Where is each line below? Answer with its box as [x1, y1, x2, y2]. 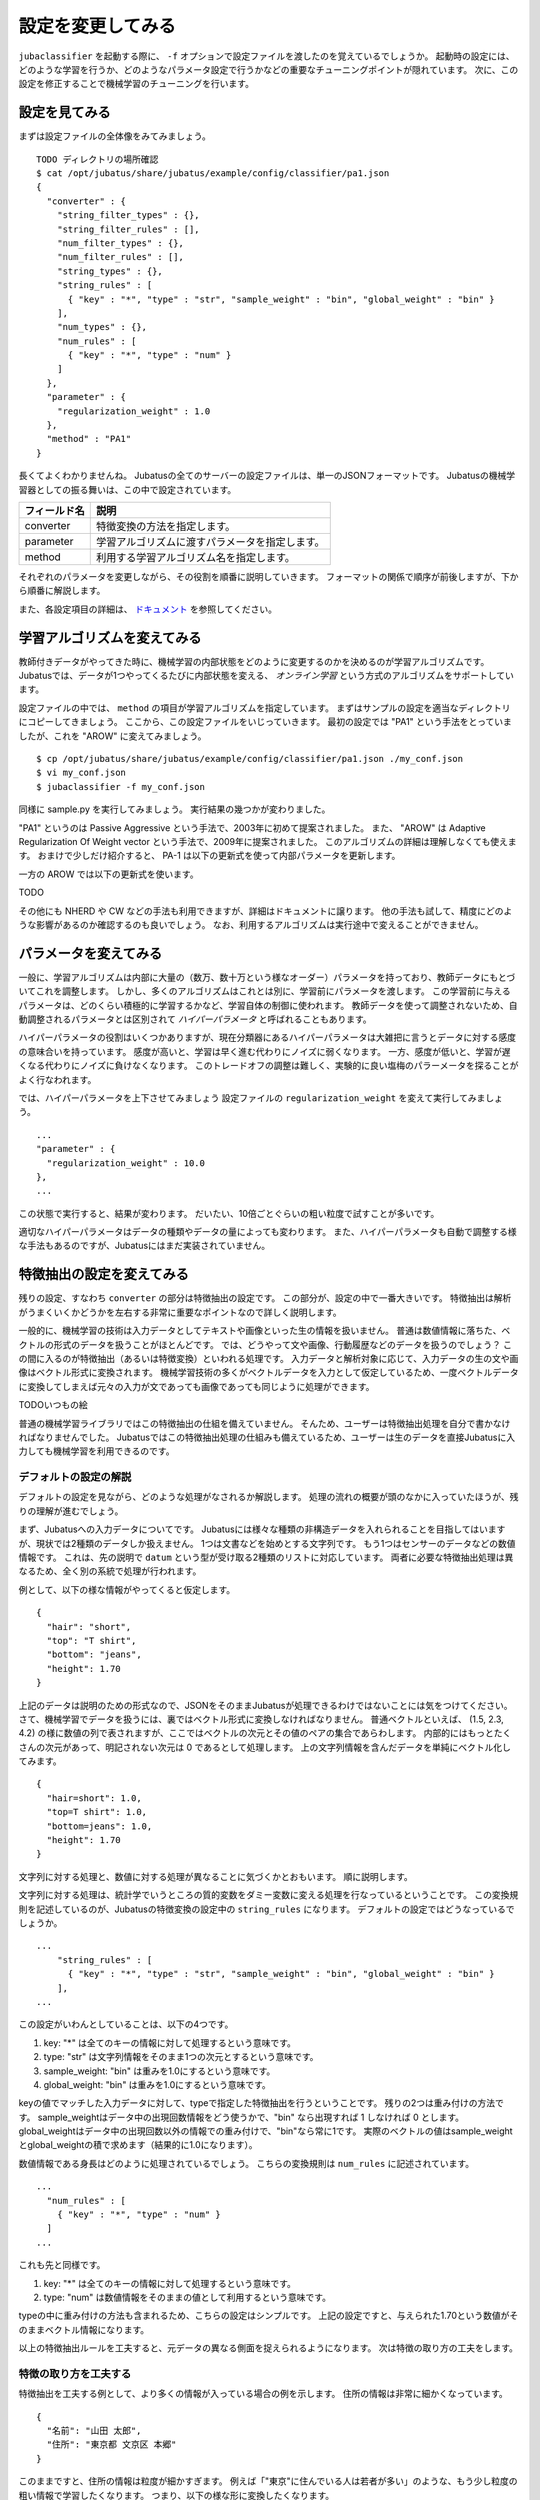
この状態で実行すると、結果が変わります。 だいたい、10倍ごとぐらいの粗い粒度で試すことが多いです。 [18, 1207, 440, 1219]
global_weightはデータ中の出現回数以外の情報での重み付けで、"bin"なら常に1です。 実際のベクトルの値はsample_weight [18, 2125, 514, 2137]
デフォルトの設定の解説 [18, 1470, 132, 1484]
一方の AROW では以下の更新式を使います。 [18, 868, 199, 880]
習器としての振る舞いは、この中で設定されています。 [18, 483, 237, 495]
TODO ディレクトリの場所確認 [36, 153, 159, 165]
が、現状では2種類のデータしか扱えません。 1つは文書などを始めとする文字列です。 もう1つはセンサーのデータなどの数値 [18, 1537, 516, 1549]
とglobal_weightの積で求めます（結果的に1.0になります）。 [18, 2139, 259, 2151]
